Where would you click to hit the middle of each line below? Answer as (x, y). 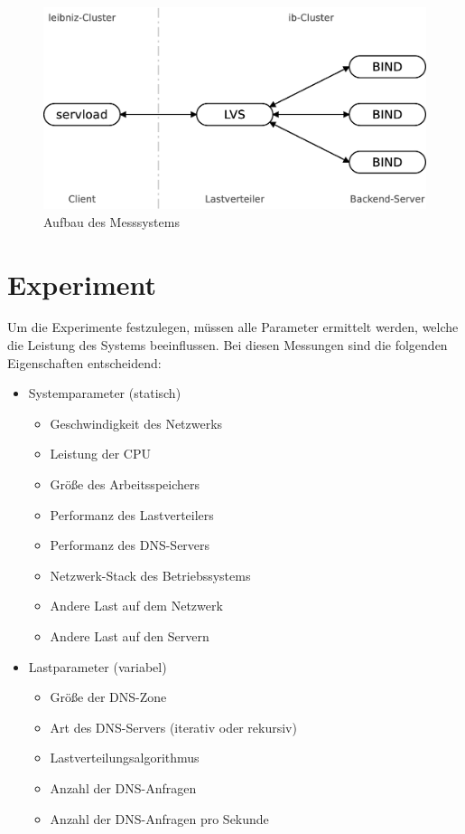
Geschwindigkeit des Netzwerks (136, 423)
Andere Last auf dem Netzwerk (136, 606)
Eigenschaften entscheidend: (84, 362)
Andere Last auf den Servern (130, 636)
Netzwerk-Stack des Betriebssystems (150, 575)
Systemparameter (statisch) (105, 393)
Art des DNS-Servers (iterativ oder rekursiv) (173, 727)
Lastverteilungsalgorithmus (125, 758)
